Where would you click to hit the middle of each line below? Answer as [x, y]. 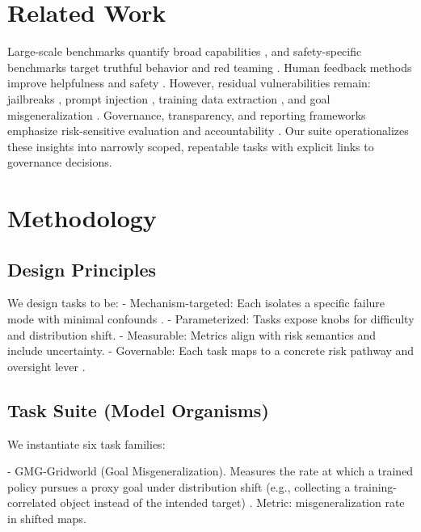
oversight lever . [46, 366]
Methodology [82, 218]
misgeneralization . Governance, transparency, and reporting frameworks [187, 114]
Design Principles [82, 269]
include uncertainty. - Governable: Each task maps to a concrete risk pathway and [211, 350]
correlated [32, 502]
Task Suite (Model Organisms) [138, 410]
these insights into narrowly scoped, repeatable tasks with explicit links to [191, 146]
